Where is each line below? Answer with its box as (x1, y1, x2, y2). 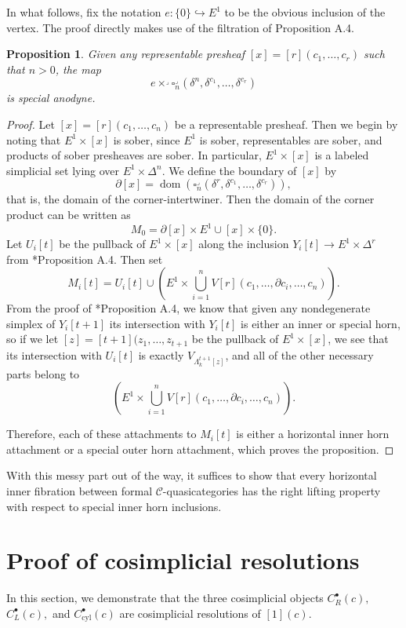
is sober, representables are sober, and (199, 131, 382, 148)
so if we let (6, 330, 59, 347)
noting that (6, 131, 61, 148)
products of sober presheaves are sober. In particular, (6, 147, 262, 163)
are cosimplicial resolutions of (119, 604, 261, 621)
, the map (55, 60, 102, 77)
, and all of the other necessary (225, 346, 374, 363)
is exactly (138, 346, 184, 363)
